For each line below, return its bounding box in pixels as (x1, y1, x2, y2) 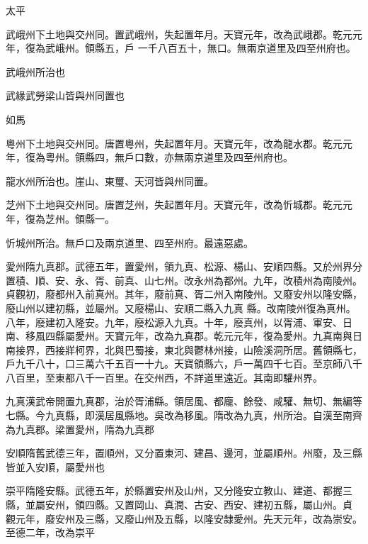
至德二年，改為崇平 (6, 525, 95, 540)
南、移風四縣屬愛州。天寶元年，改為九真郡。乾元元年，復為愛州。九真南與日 (6, 328, 362, 343)
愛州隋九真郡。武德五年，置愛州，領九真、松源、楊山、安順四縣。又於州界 (6, 259, 352, 274)
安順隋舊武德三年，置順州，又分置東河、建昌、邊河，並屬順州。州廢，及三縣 (6, 445, 362, 460)
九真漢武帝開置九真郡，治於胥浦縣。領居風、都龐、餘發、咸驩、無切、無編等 (6, 394, 362, 409)
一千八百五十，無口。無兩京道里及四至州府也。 (137, 40, 356, 55)
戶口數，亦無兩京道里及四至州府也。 (124, 150, 293, 165)
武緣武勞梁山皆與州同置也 (6, 88, 125, 103)
